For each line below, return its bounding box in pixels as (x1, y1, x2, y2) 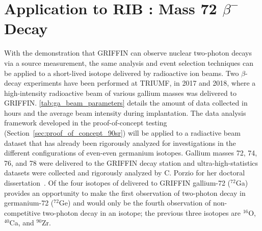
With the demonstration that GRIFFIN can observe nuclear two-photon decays (4, 47, 252, 58)
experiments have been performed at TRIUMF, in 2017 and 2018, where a (23, 78, 256, 88)
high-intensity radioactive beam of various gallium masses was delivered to (4, 87, 237, 98)
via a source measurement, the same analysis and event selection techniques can (4, 57, 253, 68)
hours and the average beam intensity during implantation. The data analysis (4, 107, 246, 118)
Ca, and (9, 217, 34, 228)
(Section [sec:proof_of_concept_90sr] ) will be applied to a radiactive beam (4, 127, 241, 138)
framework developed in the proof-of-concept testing (4, 117, 167, 128)
